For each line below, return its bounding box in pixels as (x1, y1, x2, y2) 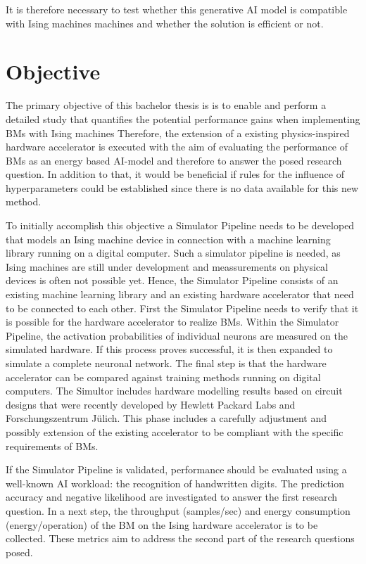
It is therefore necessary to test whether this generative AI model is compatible (6, 2, 348, 16)
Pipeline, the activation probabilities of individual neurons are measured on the (6, 328, 348, 342)
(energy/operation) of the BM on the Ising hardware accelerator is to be (6, 517, 318, 532)
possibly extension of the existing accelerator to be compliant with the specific (6, 424, 343, 439)
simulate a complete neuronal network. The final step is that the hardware (6, 356, 327, 370)
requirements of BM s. (6, 438, 99, 453)
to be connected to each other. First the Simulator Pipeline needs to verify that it (6, 300, 359, 315)
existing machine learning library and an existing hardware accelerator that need (6, 287, 354, 302)
